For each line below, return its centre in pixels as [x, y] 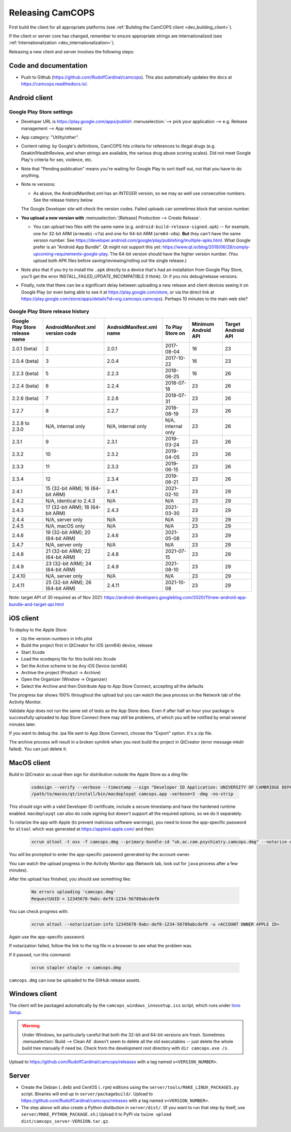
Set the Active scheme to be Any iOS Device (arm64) [74, 666]
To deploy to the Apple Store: [38, 630]
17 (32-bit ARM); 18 [67, 507]
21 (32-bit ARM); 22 [68, 551]
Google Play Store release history [49, 311]
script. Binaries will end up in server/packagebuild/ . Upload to [87, 1094]
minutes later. [23, 724]
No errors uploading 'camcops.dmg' [73, 892]
